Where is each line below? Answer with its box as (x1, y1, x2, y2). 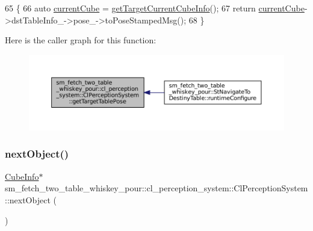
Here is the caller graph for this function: (5, 34, 156, 46)
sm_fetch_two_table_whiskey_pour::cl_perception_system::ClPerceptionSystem (5, 182, 308, 194)
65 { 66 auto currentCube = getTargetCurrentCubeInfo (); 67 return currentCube (5, 2, 305, 14)
